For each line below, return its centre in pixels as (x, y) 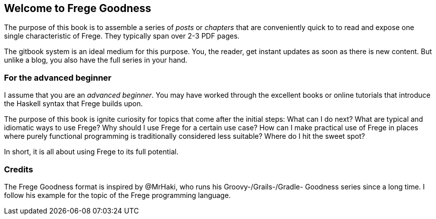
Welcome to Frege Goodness (78, 8)
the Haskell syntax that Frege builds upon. (74, 104)
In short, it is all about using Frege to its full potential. (91, 152)
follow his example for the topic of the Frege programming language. (117, 195)
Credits (19, 169)
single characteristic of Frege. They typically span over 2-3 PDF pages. (122, 36)
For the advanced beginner (58, 77)
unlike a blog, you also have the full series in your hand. (96, 60)
